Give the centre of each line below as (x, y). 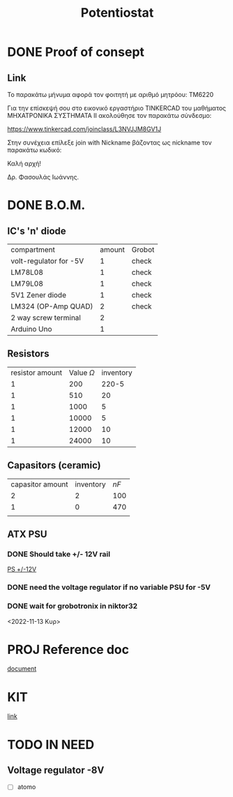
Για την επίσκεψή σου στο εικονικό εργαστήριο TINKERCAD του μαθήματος (117, 108)
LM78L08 (27, 272)
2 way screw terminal (46, 318)
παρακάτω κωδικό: (35, 150)
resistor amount (37, 373)
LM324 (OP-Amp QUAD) (52, 306)
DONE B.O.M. (46, 206)
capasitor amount (39, 484)
